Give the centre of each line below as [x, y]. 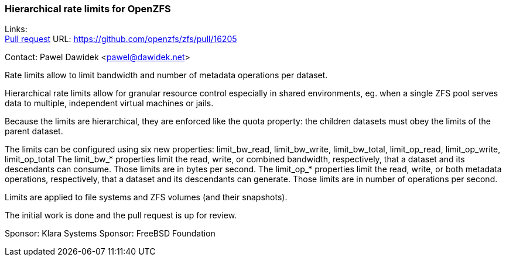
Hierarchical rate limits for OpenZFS [88, 9]
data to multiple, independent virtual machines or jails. [109, 103]
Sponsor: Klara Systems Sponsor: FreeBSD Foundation [110, 234]
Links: [16, 29]
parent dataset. [34, 131]
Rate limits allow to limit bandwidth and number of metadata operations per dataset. [166, 75]
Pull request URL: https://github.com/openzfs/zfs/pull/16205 [121, 39]
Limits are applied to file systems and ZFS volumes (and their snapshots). [146, 197]
